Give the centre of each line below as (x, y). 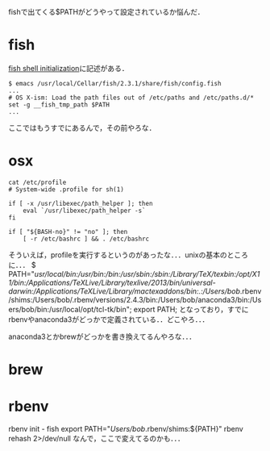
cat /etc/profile (37, 182)
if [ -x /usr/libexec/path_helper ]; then (81, 203)
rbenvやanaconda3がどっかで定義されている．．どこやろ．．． (109, 319)
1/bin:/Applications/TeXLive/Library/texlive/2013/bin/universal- (112, 282)
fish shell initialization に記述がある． (69, 68)
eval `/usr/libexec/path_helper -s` (85, 211)
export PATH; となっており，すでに (191, 309)
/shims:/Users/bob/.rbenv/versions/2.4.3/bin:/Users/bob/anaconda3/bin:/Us (135, 299)
